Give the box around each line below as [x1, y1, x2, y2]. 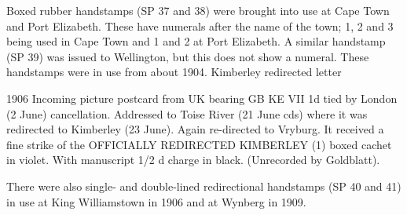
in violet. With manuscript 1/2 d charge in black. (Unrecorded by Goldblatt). [6, 151, 380, 168]
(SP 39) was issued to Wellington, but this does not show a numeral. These [6, 48, 369, 64]
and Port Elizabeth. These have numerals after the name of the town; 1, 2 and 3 [6, 17, 394, 34]
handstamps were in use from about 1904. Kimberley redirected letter [6, 64, 342, 80]
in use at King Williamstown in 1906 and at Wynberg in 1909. [6, 193, 306, 210]
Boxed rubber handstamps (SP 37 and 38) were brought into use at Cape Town [6, 2, 390, 18]
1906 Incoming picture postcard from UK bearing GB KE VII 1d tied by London [6, 89, 398, 106]
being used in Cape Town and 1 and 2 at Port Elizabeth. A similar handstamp [6, 33, 386, 49]
